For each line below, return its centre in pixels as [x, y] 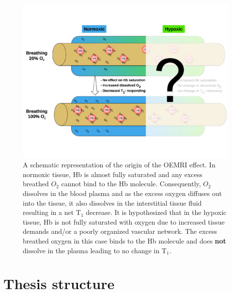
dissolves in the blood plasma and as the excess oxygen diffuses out [122, 193]
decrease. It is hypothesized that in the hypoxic [156, 212]
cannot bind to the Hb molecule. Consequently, [131, 184]
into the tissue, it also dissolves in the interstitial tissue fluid [112, 203]
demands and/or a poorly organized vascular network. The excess [120, 231]
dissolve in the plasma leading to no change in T [95, 250]
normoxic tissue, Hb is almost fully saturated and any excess [113, 174]
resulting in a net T [52, 212]
